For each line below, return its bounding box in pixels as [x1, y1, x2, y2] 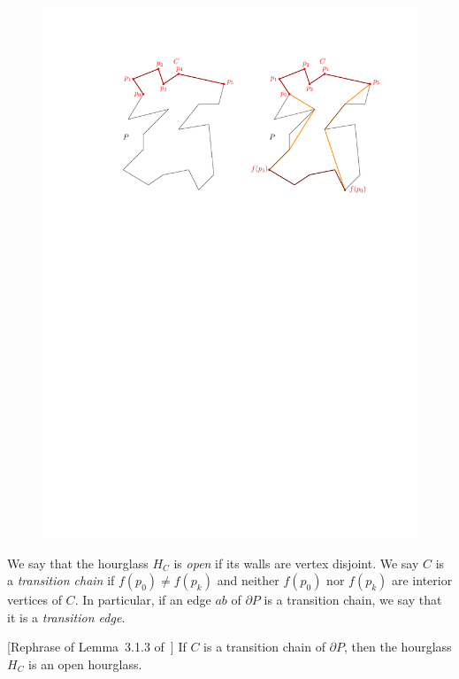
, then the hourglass [344, 637, 452, 656]
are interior [392, 571, 453, 590]
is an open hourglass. [28, 654, 142, 673]
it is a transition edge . [7, 607, 126, 626]
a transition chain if [7, 571, 115, 590]
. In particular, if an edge [74, 590, 211, 609]
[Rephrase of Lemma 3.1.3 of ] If [7, 637, 187, 656]
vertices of [7, 590, 62, 609]
